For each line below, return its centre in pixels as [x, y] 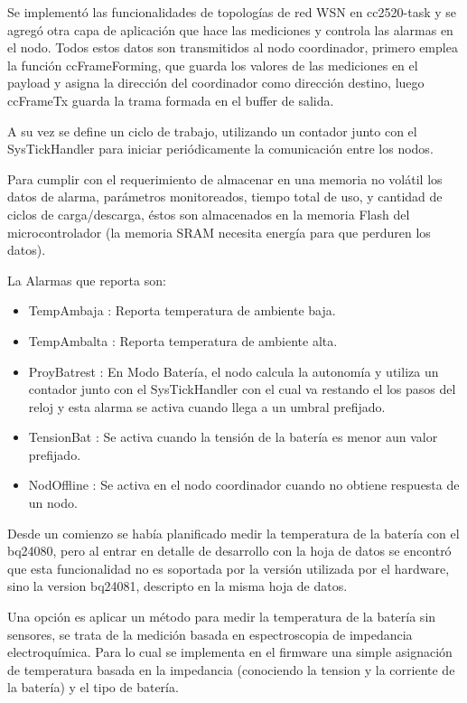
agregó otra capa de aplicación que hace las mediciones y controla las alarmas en [230, 29]
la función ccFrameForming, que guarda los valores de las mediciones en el [213, 65]
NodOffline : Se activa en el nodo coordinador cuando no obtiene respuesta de [244, 485]
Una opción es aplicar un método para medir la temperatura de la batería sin [222, 617]
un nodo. [53, 503]
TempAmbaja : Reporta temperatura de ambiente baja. [182, 310]
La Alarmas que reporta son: [87, 280]
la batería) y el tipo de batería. [93, 687]
